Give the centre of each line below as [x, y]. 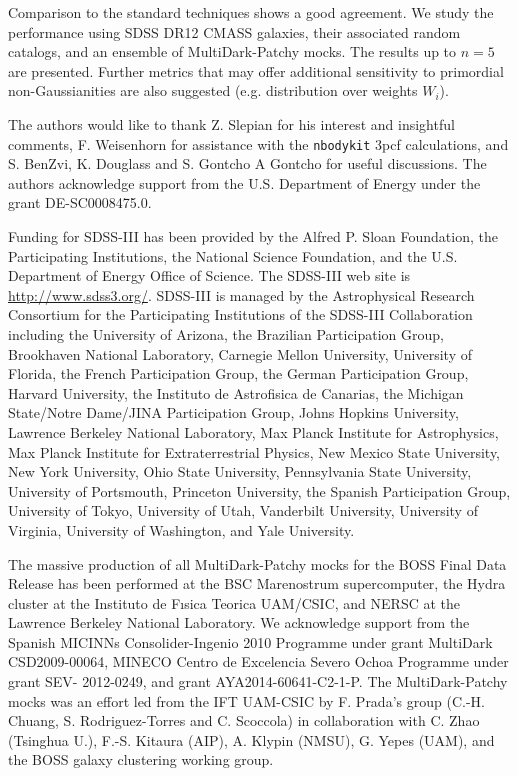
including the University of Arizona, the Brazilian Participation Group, [226, 333]
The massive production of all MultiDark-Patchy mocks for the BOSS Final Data [257, 563]
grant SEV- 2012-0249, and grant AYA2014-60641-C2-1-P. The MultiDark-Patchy [258, 681]
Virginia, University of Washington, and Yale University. [181, 529]
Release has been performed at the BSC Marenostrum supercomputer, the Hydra [257, 583]
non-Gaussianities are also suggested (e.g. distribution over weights [213, 90]
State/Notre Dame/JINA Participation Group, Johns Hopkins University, [233, 412]
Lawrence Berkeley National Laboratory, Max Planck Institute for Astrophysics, [253, 431]
